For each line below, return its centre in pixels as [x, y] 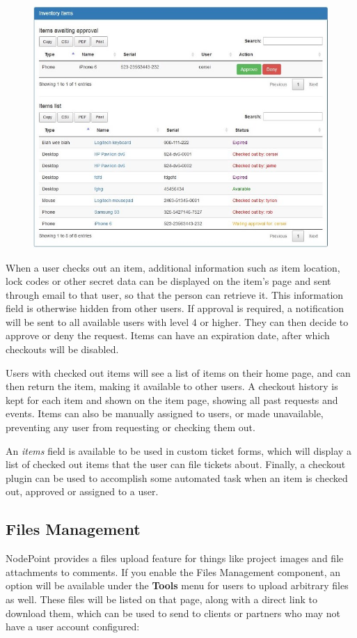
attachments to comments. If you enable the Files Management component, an [173, 571]
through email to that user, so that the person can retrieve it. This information [175, 294]
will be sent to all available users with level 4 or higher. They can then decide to [177, 321]
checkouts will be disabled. [62, 349]
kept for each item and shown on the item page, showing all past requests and [172, 399]
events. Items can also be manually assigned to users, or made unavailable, [165, 413]
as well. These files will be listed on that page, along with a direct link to [161, 599]
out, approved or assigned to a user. [82, 491]
